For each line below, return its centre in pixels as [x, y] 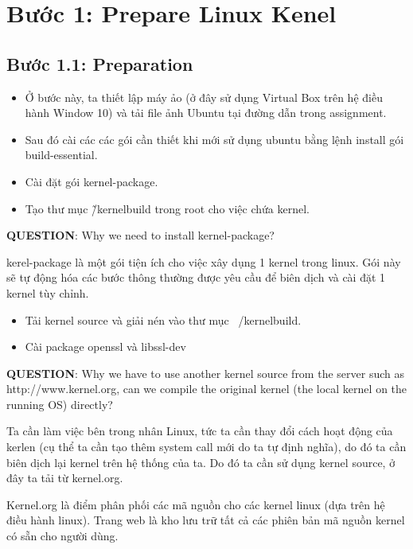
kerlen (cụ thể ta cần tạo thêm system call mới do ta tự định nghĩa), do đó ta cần [206, 447]
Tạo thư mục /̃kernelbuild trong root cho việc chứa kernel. [167, 208]
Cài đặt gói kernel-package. [92, 181]
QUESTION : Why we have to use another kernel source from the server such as [205, 373]
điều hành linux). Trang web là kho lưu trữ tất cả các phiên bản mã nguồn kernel [206, 520]
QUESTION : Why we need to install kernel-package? [140, 235]
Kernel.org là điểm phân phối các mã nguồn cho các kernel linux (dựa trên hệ [196, 504]
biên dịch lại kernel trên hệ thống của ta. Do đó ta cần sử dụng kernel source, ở [201, 462]
